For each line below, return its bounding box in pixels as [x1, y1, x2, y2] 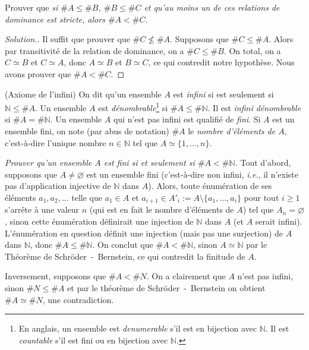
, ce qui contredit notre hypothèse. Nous [148, 56, 295, 68]
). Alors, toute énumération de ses [148, 179, 272, 192]
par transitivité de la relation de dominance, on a [5, 44, 184, 56]
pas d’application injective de [5, 179, 111, 192]
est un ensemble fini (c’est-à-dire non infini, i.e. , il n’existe [86, 168, 298, 180]
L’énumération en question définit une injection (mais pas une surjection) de [5, 226, 283, 239]
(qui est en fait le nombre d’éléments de [89, 203, 234, 216]
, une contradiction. [42, 293, 114, 305]
